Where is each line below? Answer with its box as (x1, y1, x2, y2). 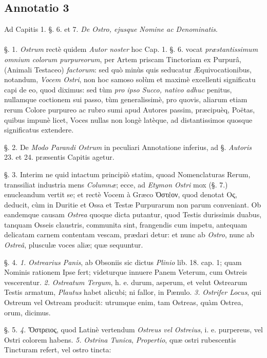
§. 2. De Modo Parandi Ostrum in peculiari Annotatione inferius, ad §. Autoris (4, 141, 252, 152)
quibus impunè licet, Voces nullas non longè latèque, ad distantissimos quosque (4, 114, 253, 125)
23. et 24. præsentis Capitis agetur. (4, 152, 115, 162)
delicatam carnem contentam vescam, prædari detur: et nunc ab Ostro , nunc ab (4, 229, 255, 240)
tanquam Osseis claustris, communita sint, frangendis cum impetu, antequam (4, 219, 247, 230)
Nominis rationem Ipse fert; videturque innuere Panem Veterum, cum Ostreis (4, 267, 247, 277)
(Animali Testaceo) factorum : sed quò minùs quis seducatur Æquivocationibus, (4, 64, 252, 74)
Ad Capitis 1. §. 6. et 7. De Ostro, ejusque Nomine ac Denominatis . (4, 24, 218, 34)
